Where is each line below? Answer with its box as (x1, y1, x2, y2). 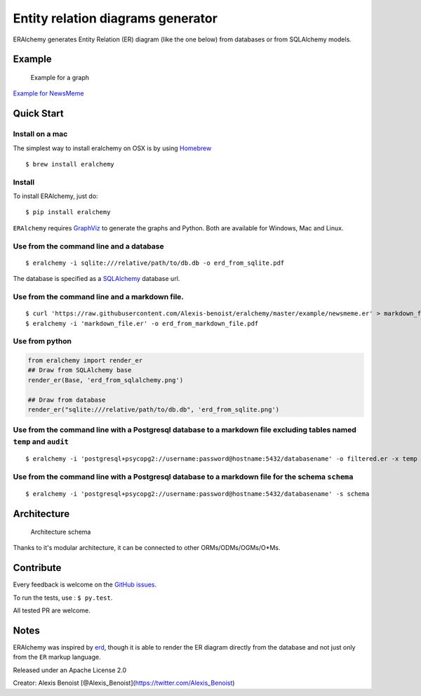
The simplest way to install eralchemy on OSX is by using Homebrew (13, 144, 212, 152)
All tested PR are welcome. (13, 606, 91, 615)
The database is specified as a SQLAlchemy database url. (13, 275, 180, 283)
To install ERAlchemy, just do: (13, 192, 98, 200)
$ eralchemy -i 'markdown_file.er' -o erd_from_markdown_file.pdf (25, 320, 259, 327)
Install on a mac (13, 129, 68, 139)
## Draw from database (27, 395, 106, 404)
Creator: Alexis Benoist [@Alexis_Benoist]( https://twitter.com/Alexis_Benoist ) (13, 678, 235, 688)
